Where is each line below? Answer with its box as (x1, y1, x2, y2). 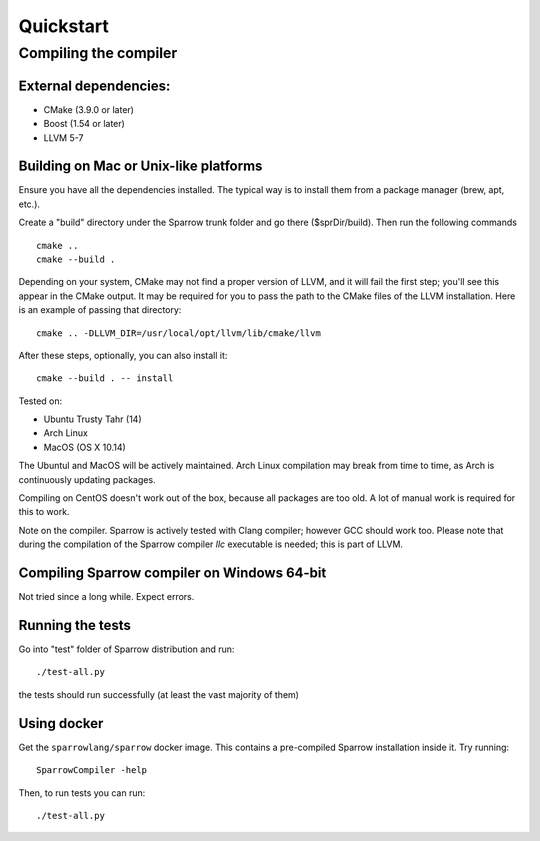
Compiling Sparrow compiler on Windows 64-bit (18, 565, 327, 582)
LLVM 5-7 (43, 131, 84, 144)
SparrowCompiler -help (36, 765, 148, 776)
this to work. (18, 506, 70, 518)
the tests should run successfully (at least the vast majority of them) (18, 688, 300, 700)
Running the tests (18, 616, 132, 634)
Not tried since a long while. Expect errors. (18, 591, 195, 603)
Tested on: (18, 395, 63, 407)
